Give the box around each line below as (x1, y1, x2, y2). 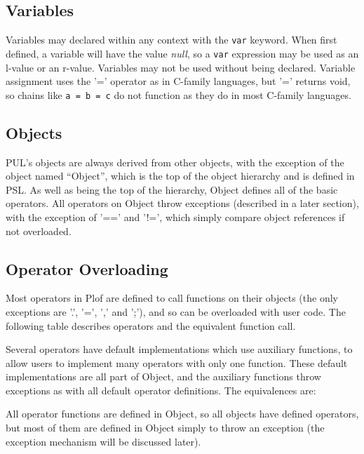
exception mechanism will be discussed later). (6, 434, 201, 448)
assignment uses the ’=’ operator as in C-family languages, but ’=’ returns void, (6, 74, 351, 88)
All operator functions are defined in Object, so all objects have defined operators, (6, 406, 359, 421)
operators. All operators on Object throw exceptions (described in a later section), (6, 196, 359, 211)
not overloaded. (6, 223, 72, 238)
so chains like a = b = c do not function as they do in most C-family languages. (6, 87, 351, 102)
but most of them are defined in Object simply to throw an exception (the (6, 420, 325, 435)
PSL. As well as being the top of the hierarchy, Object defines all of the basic (6, 182, 338, 196)
